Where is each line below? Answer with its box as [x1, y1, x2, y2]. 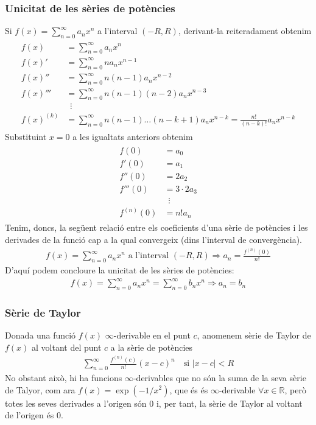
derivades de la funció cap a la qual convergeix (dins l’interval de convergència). [5, 233, 302, 246]
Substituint [5, 130, 47, 143]
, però [284, 383, 306, 396]
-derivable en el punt [113, 329, 191, 342]
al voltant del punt [32, 340, 102, 353]
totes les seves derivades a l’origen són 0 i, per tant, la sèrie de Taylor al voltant [5, 396, 303, 409]
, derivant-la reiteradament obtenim [178, 24, 312, 37]
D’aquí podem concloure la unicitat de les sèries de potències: [5, 264, 234, 276]
